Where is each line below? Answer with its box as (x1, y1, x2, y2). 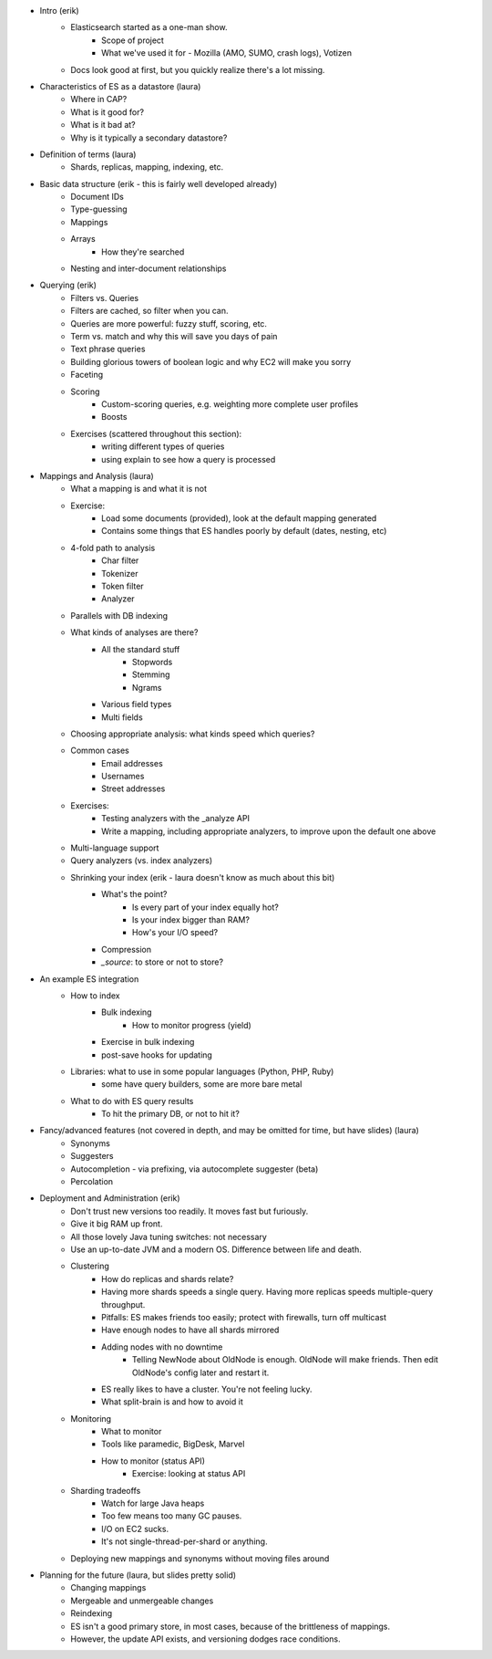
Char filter (101, 555, 139, 566)
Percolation (70, 1176, 114, 1187)
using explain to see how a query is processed (101, 454, 276, 464)
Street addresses (101, 783, 166, 794)
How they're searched (101, 246, 185, 257)
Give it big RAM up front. (70, 1218, 163, 1229)
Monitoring (70, 1413, 112, 1424)
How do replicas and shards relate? (101, 1273, 234, 1284)
